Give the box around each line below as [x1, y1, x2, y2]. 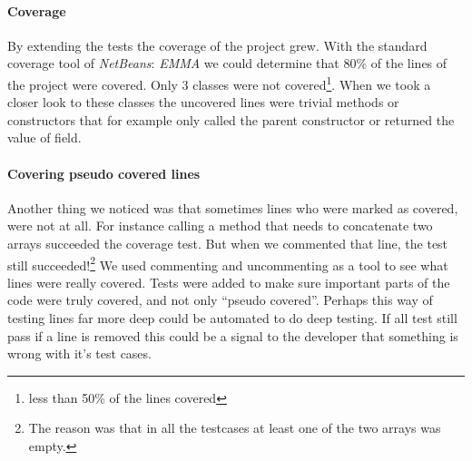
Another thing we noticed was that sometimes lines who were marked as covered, [7, 198, 458, 217]
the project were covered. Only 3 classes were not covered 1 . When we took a [7, 72, 431, 93]
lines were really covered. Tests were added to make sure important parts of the [7, 272, 450, 291]
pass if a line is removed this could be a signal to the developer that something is [7, 326, 458, 345]
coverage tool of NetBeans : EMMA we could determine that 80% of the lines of [7, 54, 447, 73]
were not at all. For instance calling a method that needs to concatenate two [7, 216, 433, 235]
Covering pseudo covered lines [7, 163, 201, 182]
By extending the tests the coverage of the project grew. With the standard [7, 35, 428, 54]
